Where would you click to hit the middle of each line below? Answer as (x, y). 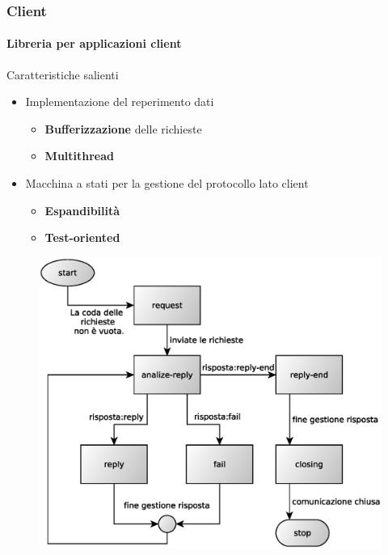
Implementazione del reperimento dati (120, 102)
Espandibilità (82, 210)
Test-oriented (82, 237)
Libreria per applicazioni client (94, 43)
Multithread (80, 156)
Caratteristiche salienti (63, 74)
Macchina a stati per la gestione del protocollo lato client (167, 183)
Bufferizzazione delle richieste (123, 128)
